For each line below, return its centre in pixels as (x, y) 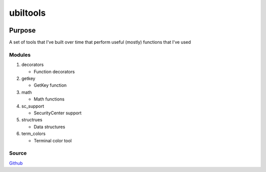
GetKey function (50, 85)
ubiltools (28, 13)
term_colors (33, 134)
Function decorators (54, 71)
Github (16, 163)
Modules (20, 55)
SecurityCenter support (58, 113)
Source (18, 153)
